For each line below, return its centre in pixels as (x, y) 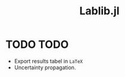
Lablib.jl (99, 11)
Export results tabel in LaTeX (49, 61)
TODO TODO (37, 44)
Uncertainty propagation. (45, 67)
